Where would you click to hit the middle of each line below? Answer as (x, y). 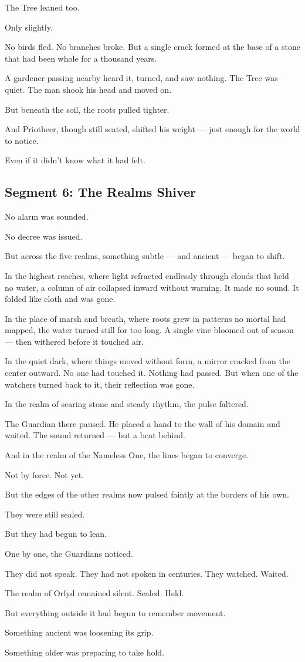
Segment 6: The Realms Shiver (101, 192)
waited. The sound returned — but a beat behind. (95, 435)
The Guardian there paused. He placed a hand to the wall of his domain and (143, 423)
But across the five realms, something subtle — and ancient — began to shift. (145, 256)
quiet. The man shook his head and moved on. (88, 89)
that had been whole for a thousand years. (81, 58)
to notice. (22, 140)
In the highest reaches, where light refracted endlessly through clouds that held (147, 275)
